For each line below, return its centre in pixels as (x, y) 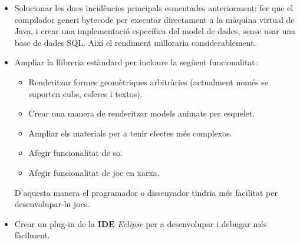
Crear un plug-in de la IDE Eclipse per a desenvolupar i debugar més (141, 223)
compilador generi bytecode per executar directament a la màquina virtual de (154, 19)
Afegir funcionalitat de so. (75, 153)
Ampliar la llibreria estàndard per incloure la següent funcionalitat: (136, 62)
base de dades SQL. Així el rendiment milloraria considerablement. (135, 42)
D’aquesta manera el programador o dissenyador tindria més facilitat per (146, 192)
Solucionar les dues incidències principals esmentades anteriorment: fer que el (154, 8)
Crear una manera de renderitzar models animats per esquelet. (142, 113)
